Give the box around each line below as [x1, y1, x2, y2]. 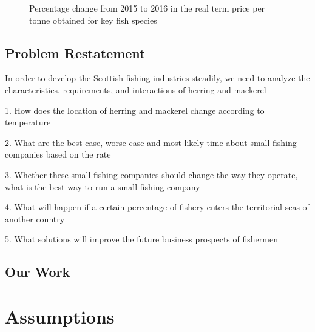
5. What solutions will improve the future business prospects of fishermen [5, 233, 278, 245]
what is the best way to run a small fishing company [5, 180, 200, 193]
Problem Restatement [5, 43, 146, 62]
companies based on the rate [5, 148, 111, 161]
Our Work [5, 262, 70, 281]
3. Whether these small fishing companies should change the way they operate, [5, 168, 298, 181]
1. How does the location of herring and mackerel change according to [5, 104, 265, 116]
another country [5, 212, 65, 225]
